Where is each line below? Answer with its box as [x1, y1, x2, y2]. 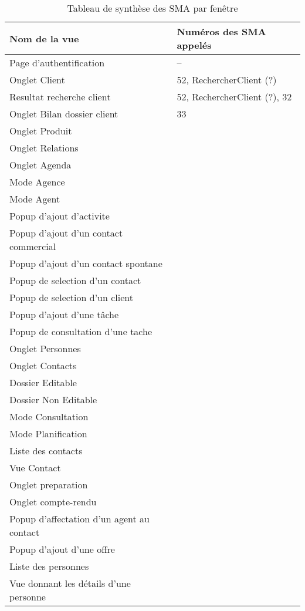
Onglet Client [9, 73, 65, 86]
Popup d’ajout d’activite [9, 209, 110, 222]
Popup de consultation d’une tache [9, 325, 152, 338]
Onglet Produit [9, 124, 72, 137]
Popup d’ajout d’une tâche [9, 308, 119, 321]
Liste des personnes [9, 559, 89, 573]
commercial [9, 239, 56, 253]
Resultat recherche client [9, 90, 111, 103]
